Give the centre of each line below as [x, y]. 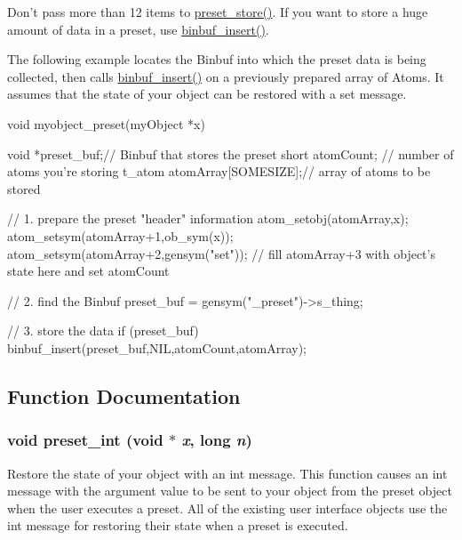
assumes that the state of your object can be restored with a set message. [207, 94]
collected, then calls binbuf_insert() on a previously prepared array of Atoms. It [226, 76]
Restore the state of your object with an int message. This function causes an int [227, 473]
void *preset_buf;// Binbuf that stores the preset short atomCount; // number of [231, 153]
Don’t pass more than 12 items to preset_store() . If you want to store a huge [218, 12]
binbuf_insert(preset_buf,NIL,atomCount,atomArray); [157, 347]
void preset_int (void [85, 440]
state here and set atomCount [88, 271]
